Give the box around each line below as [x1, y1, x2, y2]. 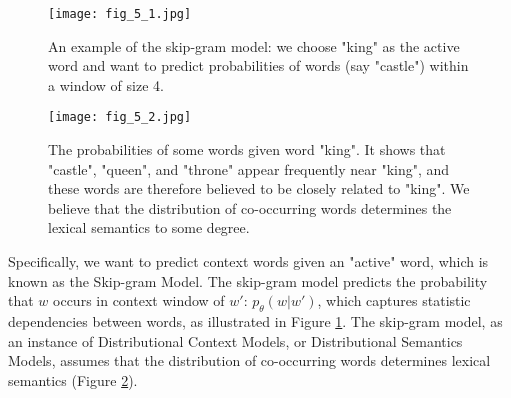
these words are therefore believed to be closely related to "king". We [48, 178, 470, 199]
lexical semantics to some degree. [48, 217, 250, 238]
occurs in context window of [53, 290, 225, 311]
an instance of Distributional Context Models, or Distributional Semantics [8, 330, 463, 351]
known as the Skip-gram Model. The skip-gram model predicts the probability [8, 270, 488, 291]
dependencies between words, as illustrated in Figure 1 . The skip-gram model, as [8, 311, 503, 332]
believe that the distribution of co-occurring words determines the [48, 197, 452, 218]
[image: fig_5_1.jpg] [48, 7, 192, 21]
